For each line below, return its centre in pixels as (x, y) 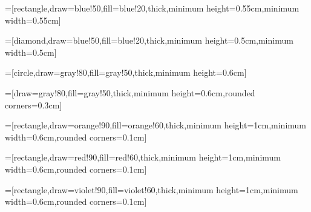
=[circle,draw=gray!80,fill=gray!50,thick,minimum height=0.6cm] (126, 72)
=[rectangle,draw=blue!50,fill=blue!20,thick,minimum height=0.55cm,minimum (152, 8)
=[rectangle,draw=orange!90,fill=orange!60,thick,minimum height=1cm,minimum (155, 125)
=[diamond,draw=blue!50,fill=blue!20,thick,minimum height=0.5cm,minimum (149, 40)
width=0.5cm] (31, 52)
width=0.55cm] (33, 20)
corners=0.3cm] (34, 104)
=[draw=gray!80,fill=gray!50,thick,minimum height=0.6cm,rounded (130, 92)
